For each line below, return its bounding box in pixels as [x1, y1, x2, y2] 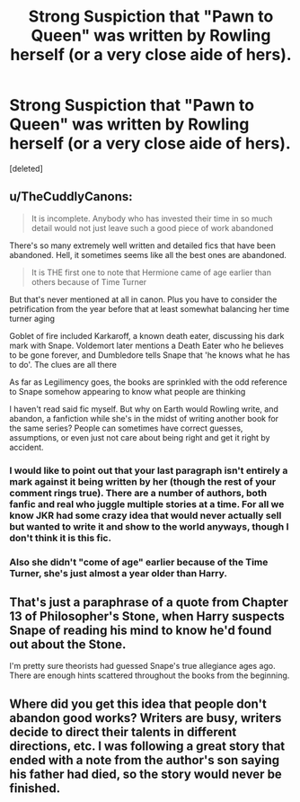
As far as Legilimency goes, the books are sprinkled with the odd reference [9, 376, 287, 388]
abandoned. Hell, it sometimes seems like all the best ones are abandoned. [9, 249, 287, 260]
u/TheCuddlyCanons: [9, 189, 133, 204]
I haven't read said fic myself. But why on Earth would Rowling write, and [9, 403, 278, 414]
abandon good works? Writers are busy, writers [9, 710, 282, 726]
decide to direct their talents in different [9, 724, 237, 739]
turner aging [9, 313, 56, 324]
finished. [9, 780, 61, 796]
